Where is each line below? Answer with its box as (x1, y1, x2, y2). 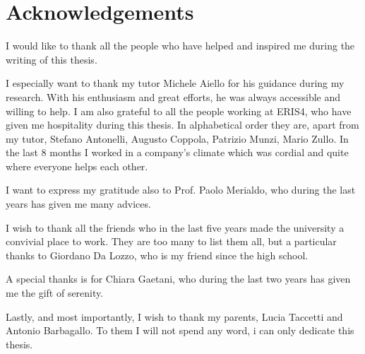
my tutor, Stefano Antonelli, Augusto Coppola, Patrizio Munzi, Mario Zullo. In (6, 131, 349, 146)
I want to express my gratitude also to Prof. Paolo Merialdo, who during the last (6, 182, 356, 197)
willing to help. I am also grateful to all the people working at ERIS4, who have (6, 103, 352, 118)
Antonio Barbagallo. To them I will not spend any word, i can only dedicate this (6, 323, 354, 338)
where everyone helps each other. (6, 158, 148, 173)
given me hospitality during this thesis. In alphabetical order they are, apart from (6, 117, 359, 132)
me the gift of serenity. (6, 285, 104, 300)
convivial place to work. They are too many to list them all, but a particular (6, 234, 337, 249)
